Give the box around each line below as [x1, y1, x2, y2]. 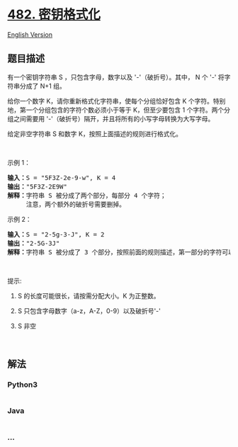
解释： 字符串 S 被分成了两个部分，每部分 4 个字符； [7, 191, 166, 199]
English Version [7, 30, 53, 39]
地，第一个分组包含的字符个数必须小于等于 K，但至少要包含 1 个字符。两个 [7, 106, 225, 114]
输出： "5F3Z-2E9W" [7, 182, 67, 191]
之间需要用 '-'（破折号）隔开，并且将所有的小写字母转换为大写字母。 [13, 114, 215, 123]
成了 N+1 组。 [25, 81, 66, 90]
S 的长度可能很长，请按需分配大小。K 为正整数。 [17, 291, 161, 300]
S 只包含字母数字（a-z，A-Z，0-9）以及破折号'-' [17, 306, 161, 315]
